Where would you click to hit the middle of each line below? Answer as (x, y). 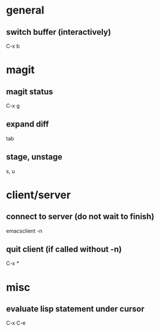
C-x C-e (16, 323)
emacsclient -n (24, 231)
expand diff (27, 124)
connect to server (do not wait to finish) (80, 216)
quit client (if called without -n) (64, 249)
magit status (30, 92)
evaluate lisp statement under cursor (75, 309)
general (25, 10)
